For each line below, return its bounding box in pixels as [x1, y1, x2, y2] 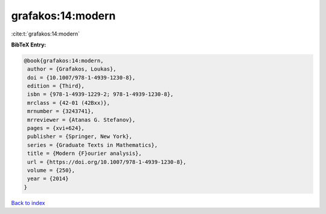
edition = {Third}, [27, 83, 85, 90]
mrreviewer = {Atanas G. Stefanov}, [27, 116, 136, 123]
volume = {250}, [27, 167, 75, 174]
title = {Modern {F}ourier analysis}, [27, 150, 142, 157]
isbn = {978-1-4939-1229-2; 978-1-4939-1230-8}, [27, 91, 174, 98]
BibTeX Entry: [11, 41, 46, 48]
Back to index [11, 199, 45, 206]
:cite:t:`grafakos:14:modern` [11, 30, 80, 37]
